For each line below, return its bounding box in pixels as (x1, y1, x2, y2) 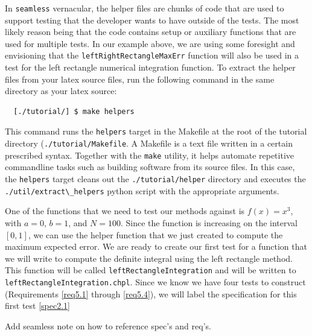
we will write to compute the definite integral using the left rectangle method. (5, 252, 293, 264)
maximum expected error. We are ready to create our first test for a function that (5, 240, 307, 253)
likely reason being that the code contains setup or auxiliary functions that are (5, 25, 296, 38)
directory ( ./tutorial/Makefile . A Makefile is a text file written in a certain (5, 137, 293, 150)
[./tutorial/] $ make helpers (13, 107, 135, 116)
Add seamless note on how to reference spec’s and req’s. (5, 319, 211, 332)
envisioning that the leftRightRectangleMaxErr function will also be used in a (5, 49, 299, 62)
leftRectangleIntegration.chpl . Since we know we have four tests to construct (5, 275, 306, 288)
